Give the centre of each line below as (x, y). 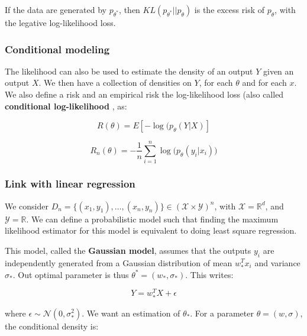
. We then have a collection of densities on (115, 83)
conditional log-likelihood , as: (66, 106)
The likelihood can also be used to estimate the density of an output (129, 71)
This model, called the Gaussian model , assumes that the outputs (128, 250)
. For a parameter (222, 313)
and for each (264, 83)
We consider (27, 206)
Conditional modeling (57, 49)
